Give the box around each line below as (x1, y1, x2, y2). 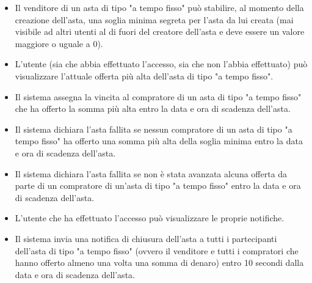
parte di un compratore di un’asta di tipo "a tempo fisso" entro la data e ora (15, 179, 301, 192)
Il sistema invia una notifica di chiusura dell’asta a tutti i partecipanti (15, 232, 277, 244)
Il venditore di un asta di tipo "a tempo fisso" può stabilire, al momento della (15, 1, 304, 13)
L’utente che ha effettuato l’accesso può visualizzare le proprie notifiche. (15, 211, 285, 224)
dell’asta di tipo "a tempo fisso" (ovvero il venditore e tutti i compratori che (15, 244, 299, 257)
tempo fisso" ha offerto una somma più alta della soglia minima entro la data (15, 134, 303, 147)
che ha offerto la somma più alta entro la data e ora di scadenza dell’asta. (15, 102, 291, 115)
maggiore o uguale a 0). (15, 37, 103, 50)
